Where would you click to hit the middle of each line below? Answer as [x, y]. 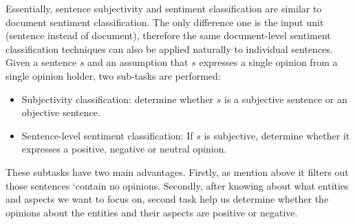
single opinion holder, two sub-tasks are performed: [113, 75]
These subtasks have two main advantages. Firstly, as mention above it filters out [177, 171]
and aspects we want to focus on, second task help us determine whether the [167, 199]
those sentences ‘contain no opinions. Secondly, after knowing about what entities [177, 185]
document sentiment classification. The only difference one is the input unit [165, 22]
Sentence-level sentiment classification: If [107, 135]
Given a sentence [41, 62]
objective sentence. [61, 112]
